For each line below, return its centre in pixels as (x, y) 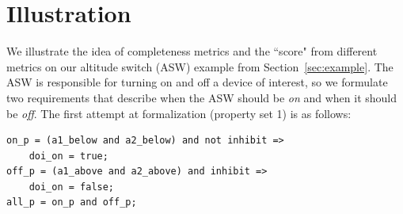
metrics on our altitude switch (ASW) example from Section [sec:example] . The (200, 66)
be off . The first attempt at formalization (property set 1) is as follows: (179, 113)
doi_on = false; (72, 187)
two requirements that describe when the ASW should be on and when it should (202, 97)
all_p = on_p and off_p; (72, 203)
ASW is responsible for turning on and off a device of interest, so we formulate (197, 82)
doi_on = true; (68, 156)
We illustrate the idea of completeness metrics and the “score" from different (192, 51)
